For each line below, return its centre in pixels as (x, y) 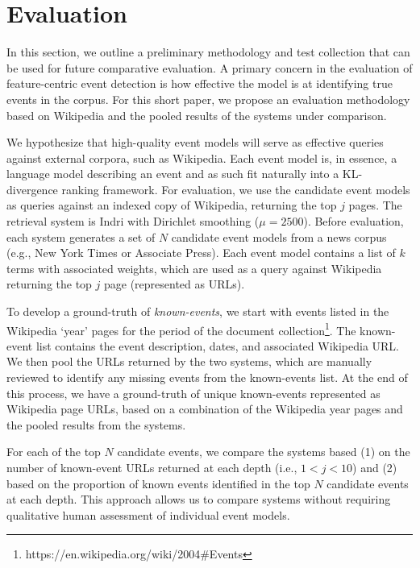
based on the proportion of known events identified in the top (158, 483)
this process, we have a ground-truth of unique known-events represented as (193, 393)
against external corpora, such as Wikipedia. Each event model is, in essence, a (202, 158)
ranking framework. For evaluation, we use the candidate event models (236, 189)
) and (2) (375, 468)
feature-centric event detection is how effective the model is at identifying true (200, 83)
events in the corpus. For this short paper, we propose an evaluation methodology (208, 99)
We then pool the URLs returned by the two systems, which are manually (189, 361)
